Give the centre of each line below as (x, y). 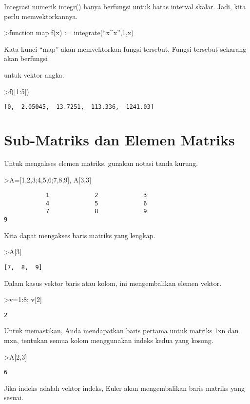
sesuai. (14, 397)
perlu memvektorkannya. (41, 16)
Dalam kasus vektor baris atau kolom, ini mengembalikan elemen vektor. (113, 283)
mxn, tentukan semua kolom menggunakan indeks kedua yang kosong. (109, 340)
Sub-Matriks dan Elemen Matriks (119, 140)
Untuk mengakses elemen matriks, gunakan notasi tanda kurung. (101, 163)
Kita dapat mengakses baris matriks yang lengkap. (80, 235)
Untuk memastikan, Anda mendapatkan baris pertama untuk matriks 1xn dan (121, 331)
